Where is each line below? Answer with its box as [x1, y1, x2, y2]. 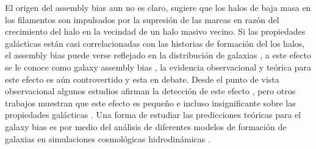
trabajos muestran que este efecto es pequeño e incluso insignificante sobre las [5, 96, 296, 109]
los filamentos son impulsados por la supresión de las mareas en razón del [5, 13, 279, 26]
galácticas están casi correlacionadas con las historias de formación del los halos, [5, 36, 305, 49]
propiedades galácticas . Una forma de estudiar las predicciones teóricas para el [5, 108, 301, 121]
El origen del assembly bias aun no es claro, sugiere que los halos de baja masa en [5, 1, 311, 13]
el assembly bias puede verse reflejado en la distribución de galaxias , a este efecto [5, 49, 311, 61]
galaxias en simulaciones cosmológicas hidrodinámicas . [5, 132, 210, 145]
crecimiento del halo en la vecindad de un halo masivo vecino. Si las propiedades [5, 25, 306, 38]
